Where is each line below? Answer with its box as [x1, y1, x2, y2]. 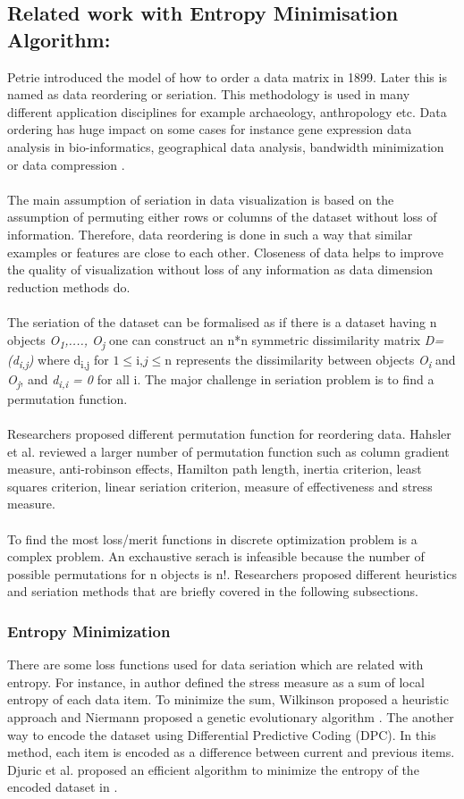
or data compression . [7, 155, 125, 173]
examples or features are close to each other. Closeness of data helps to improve [7, 242, 443, 261]
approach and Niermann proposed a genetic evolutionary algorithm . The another [7, 708, 454, 726]
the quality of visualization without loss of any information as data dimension [7, 260, 434, 279]
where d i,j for [38, 349, 109, 371]
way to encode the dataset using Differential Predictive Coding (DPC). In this [7, 725, 436, 744]
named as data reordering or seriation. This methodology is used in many [7, 85, 410, 104]
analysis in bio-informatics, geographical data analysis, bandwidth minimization [7, 137, 444, 156]
